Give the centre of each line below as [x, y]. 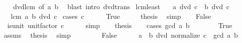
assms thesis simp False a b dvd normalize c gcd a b [121, 35]
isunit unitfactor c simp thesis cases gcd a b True [120, 25]
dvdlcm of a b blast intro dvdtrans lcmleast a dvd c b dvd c [121, 6]
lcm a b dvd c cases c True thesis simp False [111, 16]
